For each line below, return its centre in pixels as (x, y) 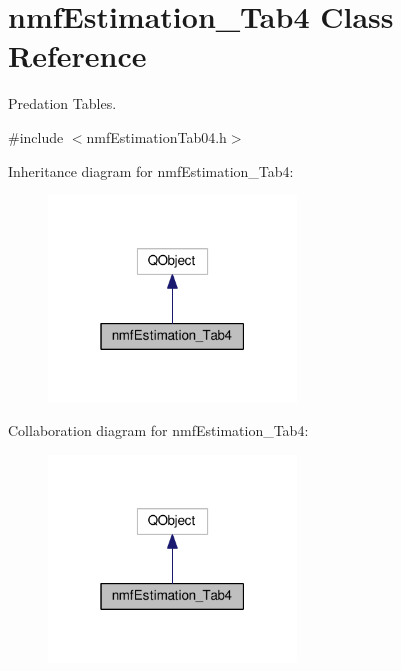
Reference (77, 55)
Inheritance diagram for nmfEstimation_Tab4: (151, 170)
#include (36, 136)
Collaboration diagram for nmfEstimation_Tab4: (158, 430)
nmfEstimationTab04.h (156, 136)
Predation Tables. (62, 103)
